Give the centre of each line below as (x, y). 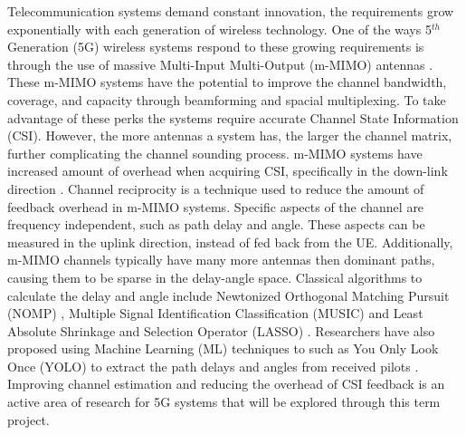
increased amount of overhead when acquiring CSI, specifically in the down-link (228, 171)
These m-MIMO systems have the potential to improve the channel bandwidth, (227, 82)
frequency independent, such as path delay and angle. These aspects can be (216, 224)
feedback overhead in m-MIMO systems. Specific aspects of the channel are (216, 206)
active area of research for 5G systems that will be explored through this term (224, 402)
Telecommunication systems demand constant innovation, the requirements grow (231, 11)
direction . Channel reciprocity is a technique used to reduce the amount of (216, 188)
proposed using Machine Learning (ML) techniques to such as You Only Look (223, 348)
